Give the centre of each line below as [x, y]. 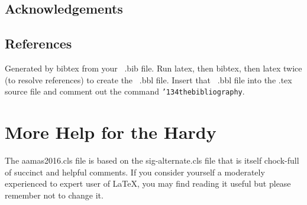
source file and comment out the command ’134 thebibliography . [125, 91]
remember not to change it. [54, 195]
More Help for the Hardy [111, 132]
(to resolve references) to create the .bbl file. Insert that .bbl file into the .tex [148, 79]
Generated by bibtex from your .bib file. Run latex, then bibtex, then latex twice [153, 68]
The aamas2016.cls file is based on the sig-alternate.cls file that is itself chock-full [152, 160]
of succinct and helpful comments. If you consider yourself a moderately [135, 172]
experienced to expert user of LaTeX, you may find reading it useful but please [148, 183]
